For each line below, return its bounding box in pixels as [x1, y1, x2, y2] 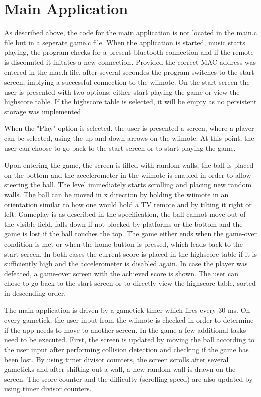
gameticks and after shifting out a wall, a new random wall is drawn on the [4, 364, 236, 374]
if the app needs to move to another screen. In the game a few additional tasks [4, 324, 246, 335]
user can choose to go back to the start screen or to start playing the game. [4, 142, 236, 153]
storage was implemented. [4, 106, 83, 116]
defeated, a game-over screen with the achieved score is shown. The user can [4, 268, 239, 278]
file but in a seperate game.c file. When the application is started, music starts [4, 37, 245, 47]
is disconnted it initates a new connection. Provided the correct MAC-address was [4, 56, 256, 67]
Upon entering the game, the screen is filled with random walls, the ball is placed [4, 160, 254, 170]
